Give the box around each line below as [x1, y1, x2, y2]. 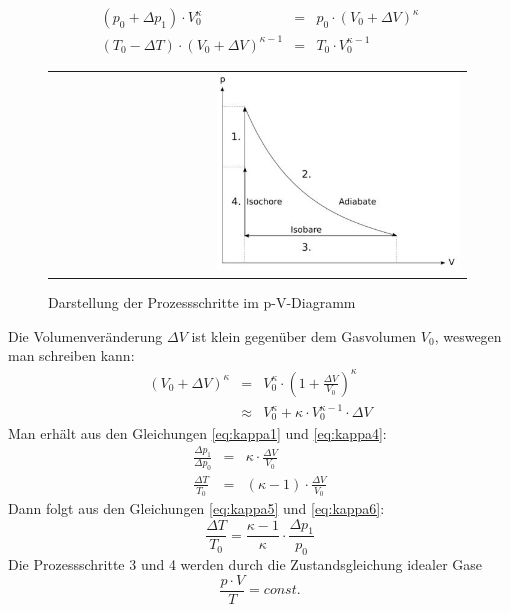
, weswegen [434, 325, 502, 346]
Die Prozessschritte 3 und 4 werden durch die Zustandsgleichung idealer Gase [8, 554, 483, 575]
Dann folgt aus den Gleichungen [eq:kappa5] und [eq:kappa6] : [8, 497, 385, 518]
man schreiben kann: [8, 345, 135, 366]
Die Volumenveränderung [8, 325, 163, 346]
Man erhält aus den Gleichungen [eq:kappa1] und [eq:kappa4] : [8, 422, 387, 443]
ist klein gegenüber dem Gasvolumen [191, 325, 417, 346]
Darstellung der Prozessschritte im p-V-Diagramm [48, 292, 356, 313]
